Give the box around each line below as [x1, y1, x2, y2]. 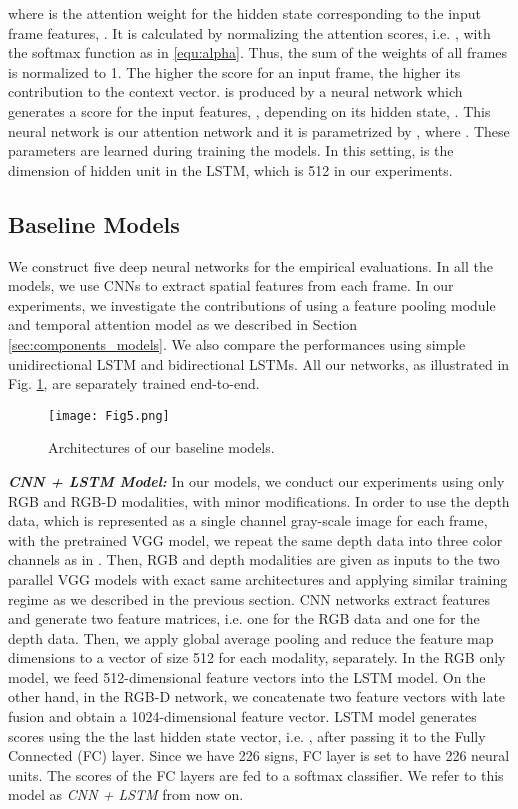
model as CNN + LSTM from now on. [8, 784, 244, 805]
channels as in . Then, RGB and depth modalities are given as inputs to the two [8, 549, 500, 570]
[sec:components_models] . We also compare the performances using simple [8, 333, 466, 354]
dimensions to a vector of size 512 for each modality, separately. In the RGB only [8, 647, 506, 668]
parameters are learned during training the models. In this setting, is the [8, 140, 454, 161]
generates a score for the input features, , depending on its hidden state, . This [8, 100, 491, 121]
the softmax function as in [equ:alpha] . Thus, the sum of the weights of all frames [8, 42, 508, 63]
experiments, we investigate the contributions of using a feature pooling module [8, 294, 496, 315]
